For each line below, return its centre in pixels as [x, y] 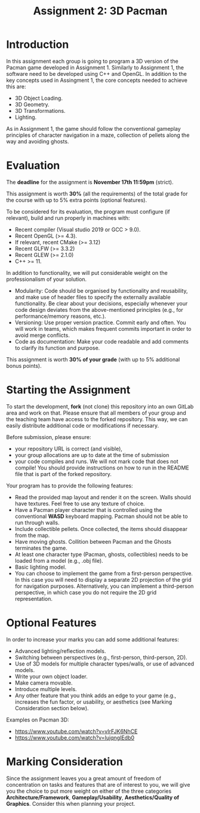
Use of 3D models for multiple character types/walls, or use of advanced [104, 664]
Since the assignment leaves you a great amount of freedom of [84, 778]
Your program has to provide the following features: [70, 486]
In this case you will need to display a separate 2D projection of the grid [103, 579]
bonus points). [24, 366]
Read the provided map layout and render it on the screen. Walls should [103, 497]
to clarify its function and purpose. [57, 348]
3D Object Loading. [39, 98]
